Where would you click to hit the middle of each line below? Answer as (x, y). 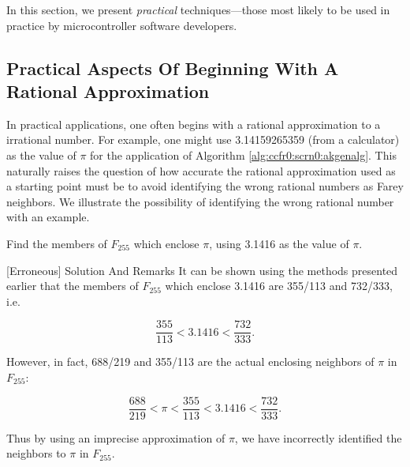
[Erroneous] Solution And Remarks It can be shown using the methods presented (202, 270)
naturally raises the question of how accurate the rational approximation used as (201, 170)
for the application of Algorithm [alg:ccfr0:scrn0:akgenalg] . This (243, 154)
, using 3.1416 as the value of (279, 243)
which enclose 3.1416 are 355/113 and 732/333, (279, 286)
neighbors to (36, 453)
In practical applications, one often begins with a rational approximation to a (194, 124)
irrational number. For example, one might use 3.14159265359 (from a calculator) (203, 139)
